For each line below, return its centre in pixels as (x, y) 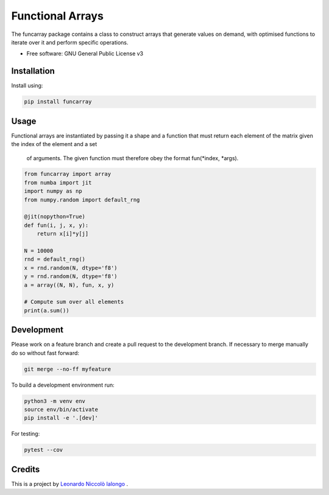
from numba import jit (58, 182)
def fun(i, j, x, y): (56, 225)
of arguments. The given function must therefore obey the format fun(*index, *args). (133, 158)
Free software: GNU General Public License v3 (85, 54)
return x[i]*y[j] (63, 234)
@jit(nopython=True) (55, 217)
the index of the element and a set (54, 144)
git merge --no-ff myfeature (68, 369)
